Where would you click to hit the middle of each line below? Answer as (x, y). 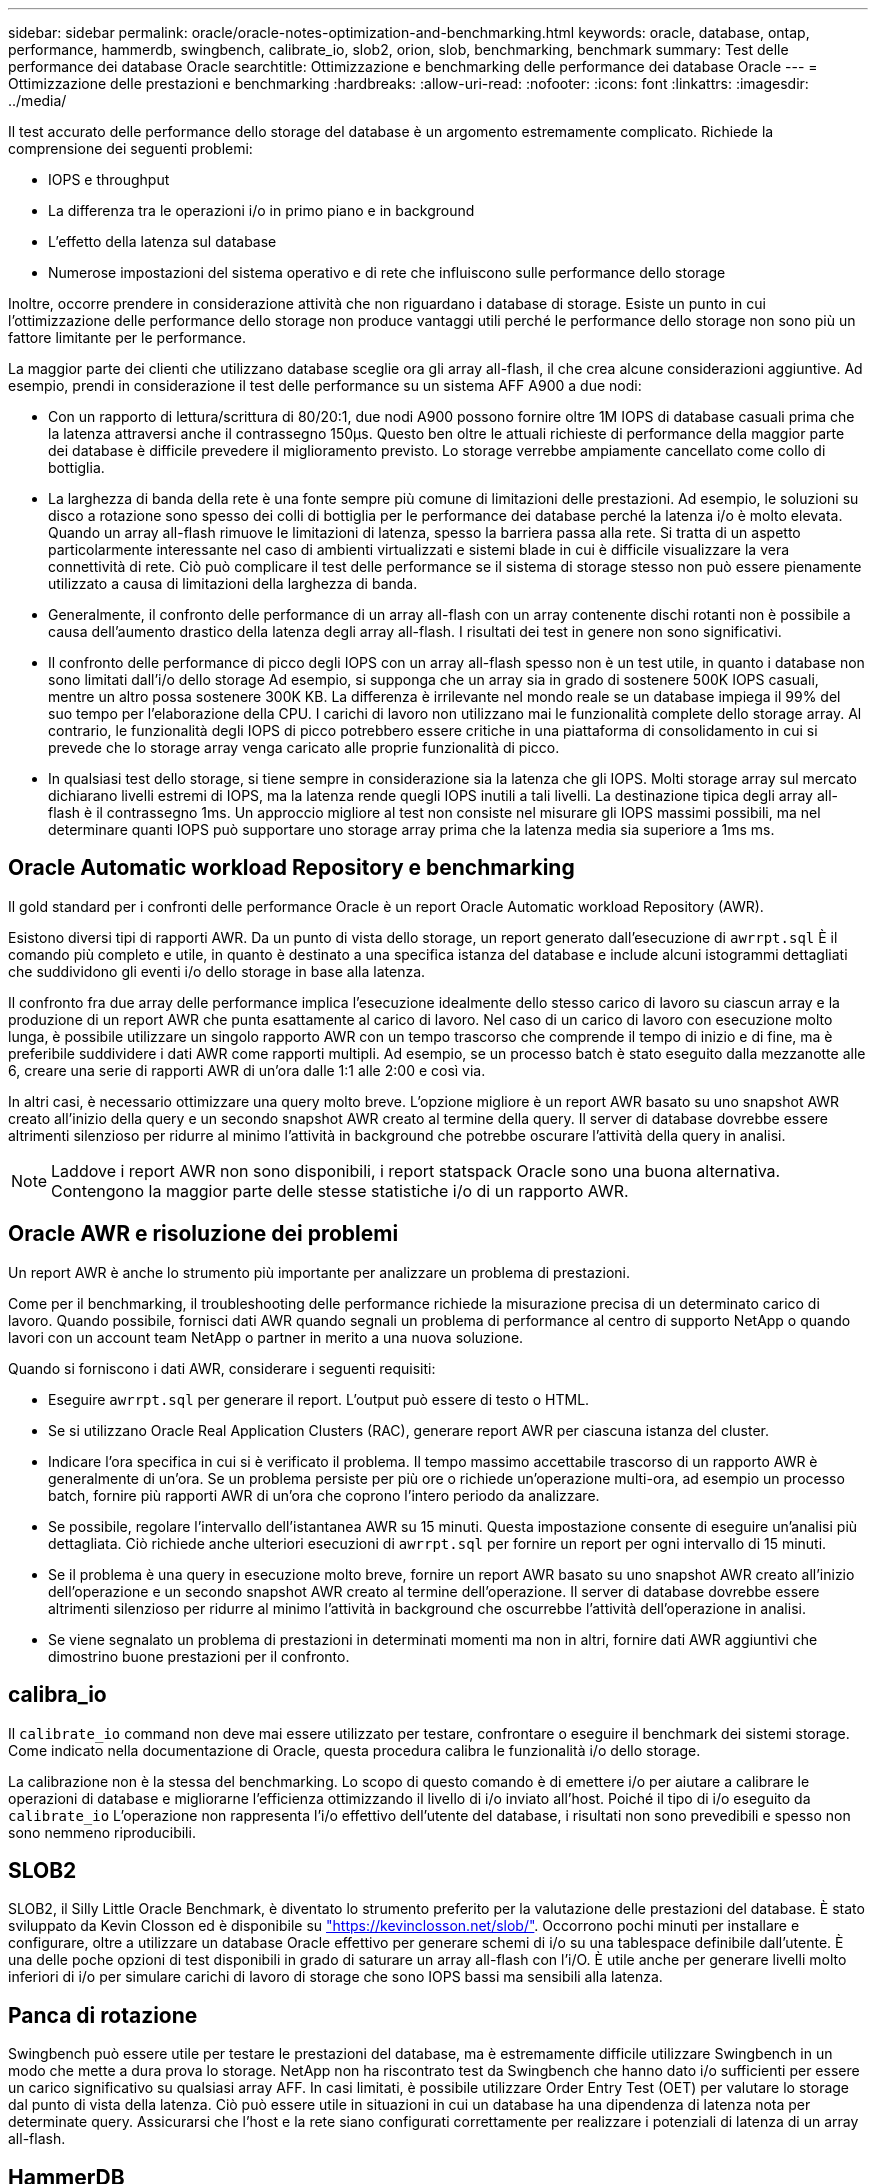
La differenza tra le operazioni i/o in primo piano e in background (261, 210)
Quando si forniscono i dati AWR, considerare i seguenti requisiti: (222, 1368)
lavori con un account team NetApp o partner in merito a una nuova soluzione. (266, 1337)
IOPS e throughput (109, 179)
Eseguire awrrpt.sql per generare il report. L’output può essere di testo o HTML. (319, 1399)
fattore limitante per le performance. (127, 337)
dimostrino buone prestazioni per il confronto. (199, 1656)
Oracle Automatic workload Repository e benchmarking (291, 868)
